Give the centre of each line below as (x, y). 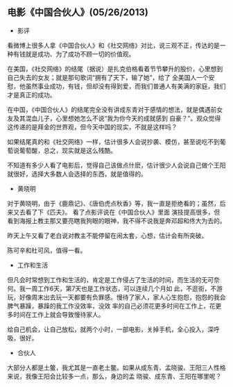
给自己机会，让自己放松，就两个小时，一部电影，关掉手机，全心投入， (107, 329)
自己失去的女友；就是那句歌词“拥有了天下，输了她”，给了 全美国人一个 (108, 77)
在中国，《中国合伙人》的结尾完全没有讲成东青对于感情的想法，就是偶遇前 (112, 109)
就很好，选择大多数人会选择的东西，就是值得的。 (77, 174)
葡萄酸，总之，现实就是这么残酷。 (68, 150)
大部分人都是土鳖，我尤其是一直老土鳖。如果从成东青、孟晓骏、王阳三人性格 (116, 368)
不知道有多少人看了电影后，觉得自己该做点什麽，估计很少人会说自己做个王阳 (116, 165)
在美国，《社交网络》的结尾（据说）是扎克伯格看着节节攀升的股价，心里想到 (115, 69)
